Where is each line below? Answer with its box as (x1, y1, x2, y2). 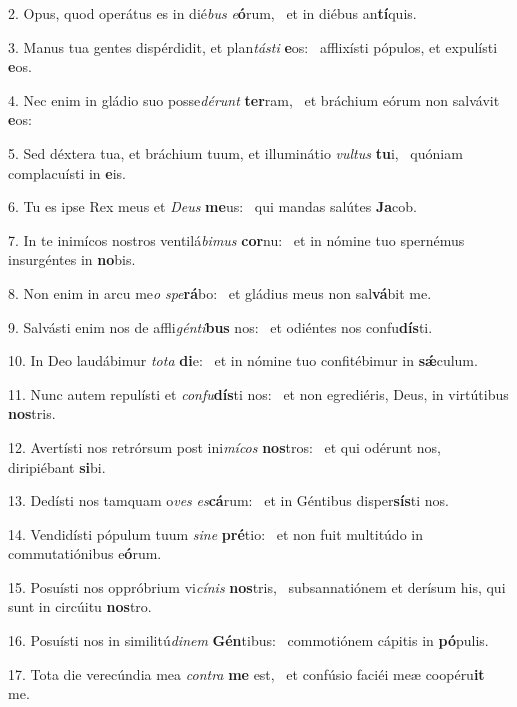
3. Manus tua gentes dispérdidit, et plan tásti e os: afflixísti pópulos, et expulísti (8, 36, 498, 57)
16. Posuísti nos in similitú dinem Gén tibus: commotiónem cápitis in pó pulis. (8, 630, 489, 651)
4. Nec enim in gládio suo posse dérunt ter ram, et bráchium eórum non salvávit (8, 89, 500, 110)
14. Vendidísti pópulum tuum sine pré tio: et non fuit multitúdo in (8, 523, 423, 544)
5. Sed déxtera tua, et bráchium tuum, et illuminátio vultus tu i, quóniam (8, 142, 463, 163)
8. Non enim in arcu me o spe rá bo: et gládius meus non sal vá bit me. (8, 282, 432, 303)
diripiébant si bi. (8, 456, 106, 477)
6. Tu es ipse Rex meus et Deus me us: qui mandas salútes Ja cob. (8, 196, 417, 217)
